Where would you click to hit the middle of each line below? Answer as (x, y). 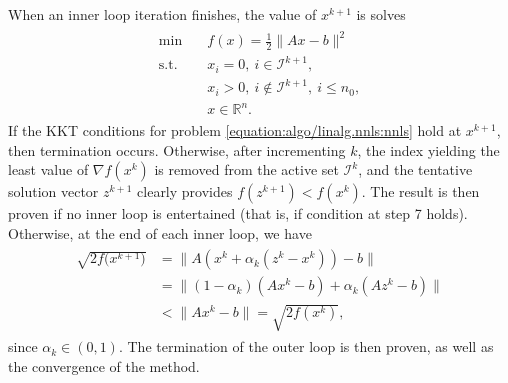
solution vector (53, 191)
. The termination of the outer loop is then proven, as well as (306, 346)
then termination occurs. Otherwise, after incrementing (177, 149)
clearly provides (185, 191)
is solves (381, 14)
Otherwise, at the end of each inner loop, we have (160, 232)
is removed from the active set (246, 169)
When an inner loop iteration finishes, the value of (162, 14)
